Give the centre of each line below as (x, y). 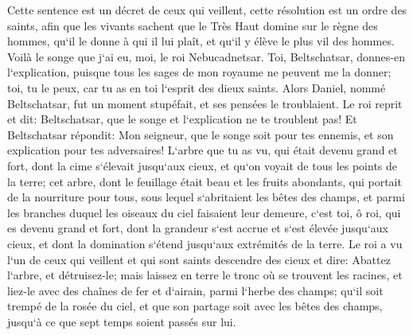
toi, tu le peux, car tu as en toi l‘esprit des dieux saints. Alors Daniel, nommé (197, 87)
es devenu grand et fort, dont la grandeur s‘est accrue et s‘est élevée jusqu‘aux (198, 228)
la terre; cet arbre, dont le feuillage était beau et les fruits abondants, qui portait (205, 181)
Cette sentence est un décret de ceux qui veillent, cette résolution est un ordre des (207, 10)
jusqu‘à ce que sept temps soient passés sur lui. (122, 321)
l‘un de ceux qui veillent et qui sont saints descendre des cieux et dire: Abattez (199, 259)
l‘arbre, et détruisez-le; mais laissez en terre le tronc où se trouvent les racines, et (205, 275)
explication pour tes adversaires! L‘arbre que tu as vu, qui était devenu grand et (203, 150)
